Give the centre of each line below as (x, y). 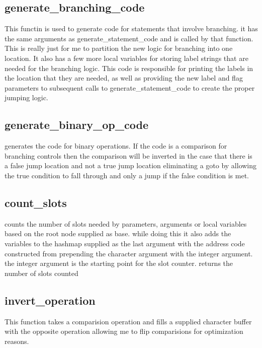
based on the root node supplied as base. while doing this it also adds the (118, 233)
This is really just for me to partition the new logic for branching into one (119, 48)
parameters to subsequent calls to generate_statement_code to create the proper (130, 87)
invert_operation (50, 300)
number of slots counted (41, 273)
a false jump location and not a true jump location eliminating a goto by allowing (131, 165)
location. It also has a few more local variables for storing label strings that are (126, 58)
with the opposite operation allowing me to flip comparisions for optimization (124, 331)
